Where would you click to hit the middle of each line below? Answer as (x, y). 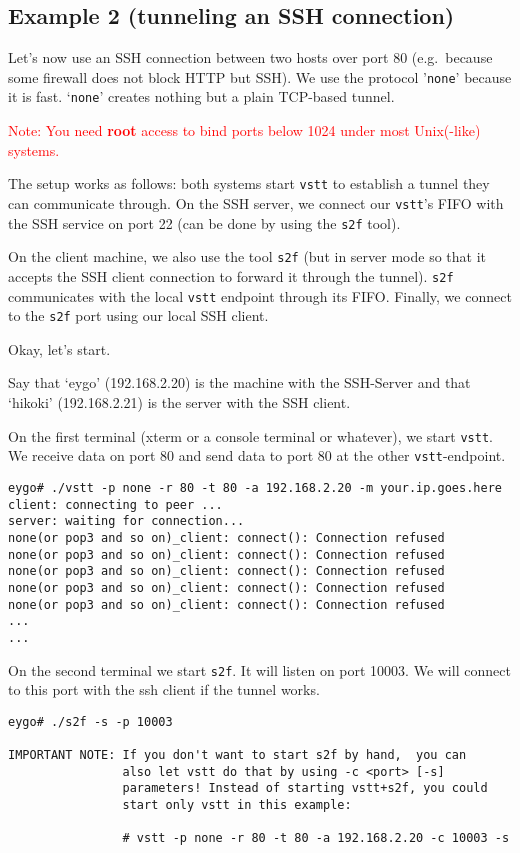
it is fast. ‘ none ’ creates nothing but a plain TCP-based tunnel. (201, 96)
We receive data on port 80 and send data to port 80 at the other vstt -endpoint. (257, 455)
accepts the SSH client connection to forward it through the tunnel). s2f (231, 275)
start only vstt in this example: (237, 805)
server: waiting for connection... (126, 521)
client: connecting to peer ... (115, 504)
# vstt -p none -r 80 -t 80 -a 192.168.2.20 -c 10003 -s (316, 838)
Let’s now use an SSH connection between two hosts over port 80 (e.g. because (250, 57)
